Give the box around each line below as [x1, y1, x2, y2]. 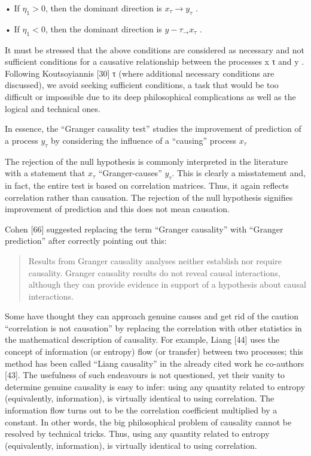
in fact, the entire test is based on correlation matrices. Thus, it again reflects [5, 179, 289, 191]
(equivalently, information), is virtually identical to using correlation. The [5, 392, 275, 404]
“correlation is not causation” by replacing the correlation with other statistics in [5, 321, 302, 334]
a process [5, 134, 38, 146]
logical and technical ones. [5, 102, 100, 114]
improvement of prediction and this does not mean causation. [5, 203, 230, 215]
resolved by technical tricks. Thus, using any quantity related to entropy [5, 427, 270, 440]
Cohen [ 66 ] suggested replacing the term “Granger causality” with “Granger [5, 222, 283, 235]
